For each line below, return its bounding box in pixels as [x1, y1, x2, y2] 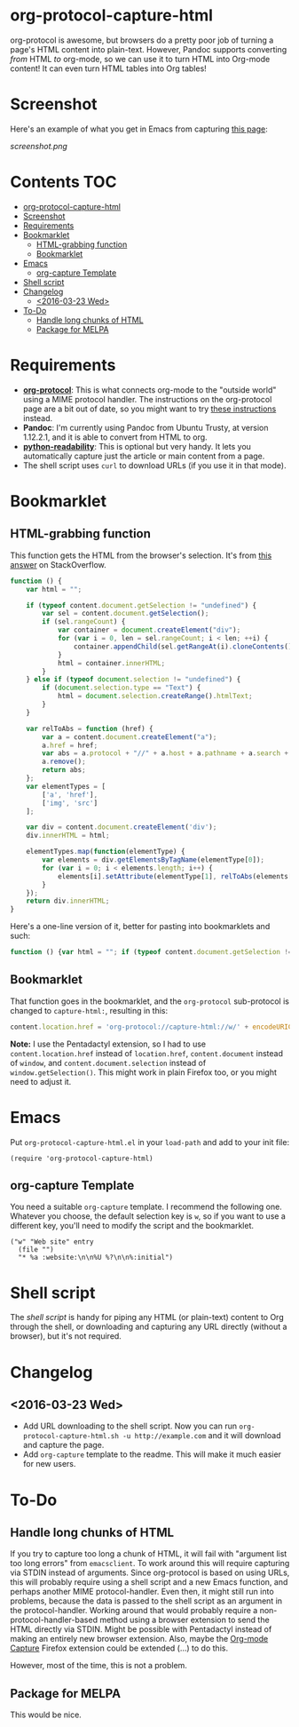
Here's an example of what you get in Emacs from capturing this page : [10, 123, 269, 134]
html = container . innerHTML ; [57, 658, 166, 667]
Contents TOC [10, 172, 117, 192]
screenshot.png [10, 140, 67, 151]
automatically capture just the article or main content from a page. [22, 450, 265, 461]
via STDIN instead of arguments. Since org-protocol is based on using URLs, [10, 1567, 290, 1578]
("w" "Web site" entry [10, 1238, 94, 1246]
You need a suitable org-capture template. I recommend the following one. [10, 1201, 282, 1213]
